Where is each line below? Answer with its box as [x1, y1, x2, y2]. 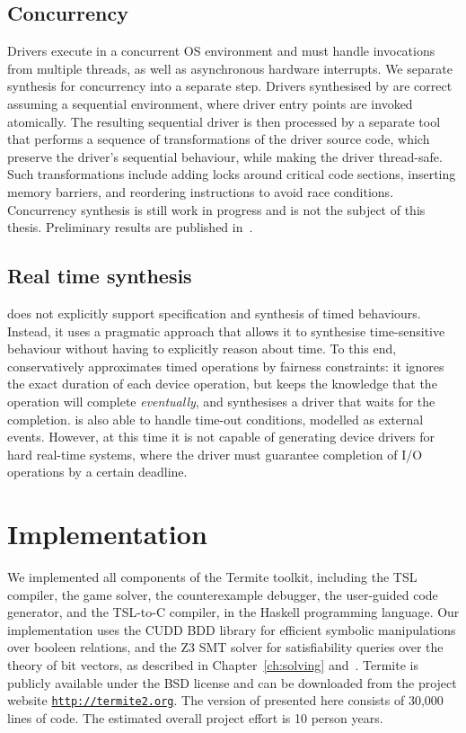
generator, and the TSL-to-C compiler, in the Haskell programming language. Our [7, 603, 460, 621]
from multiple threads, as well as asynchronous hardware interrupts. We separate [7, 58, 453, 77]
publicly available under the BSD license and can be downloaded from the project [7, 673, 457, 692]
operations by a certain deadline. [7, 462, 188, 481]
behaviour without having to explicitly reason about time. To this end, [7, 339, 397, 358]
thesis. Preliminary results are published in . [7, 218, 253, 237]
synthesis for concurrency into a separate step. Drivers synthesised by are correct [7, 76, 453, 95]
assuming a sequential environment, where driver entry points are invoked [7, 94, 413, 112]
